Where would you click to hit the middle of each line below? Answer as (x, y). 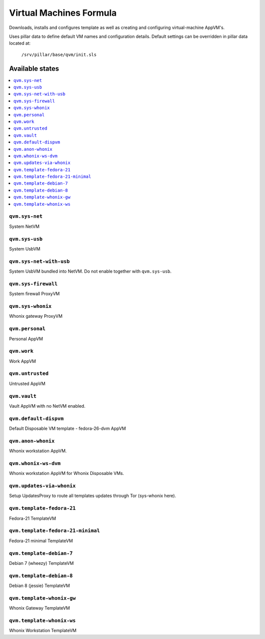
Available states (34, 69)
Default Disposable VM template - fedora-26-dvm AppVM (67, 429)
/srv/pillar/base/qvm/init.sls (59, 55)
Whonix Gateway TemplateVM (40, 608)
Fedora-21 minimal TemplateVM (41, 541)
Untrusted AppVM (27, 384)
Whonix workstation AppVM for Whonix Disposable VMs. (67, 473)
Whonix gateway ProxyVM (36, 316)
